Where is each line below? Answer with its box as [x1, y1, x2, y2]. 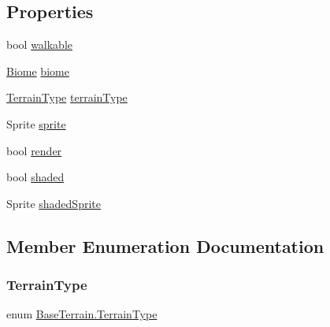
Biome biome [6, 62, 69, 79]
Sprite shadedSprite [6, 195, 101, 211]
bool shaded [6, 169, 65, 185]
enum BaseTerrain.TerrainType [6, 306, 158, 322]
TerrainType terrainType [6, 89, 128, 106]
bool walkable [6, 36, 73, 53]
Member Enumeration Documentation [6, 233, 324, 258]
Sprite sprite [6, 115, 66, 132]
